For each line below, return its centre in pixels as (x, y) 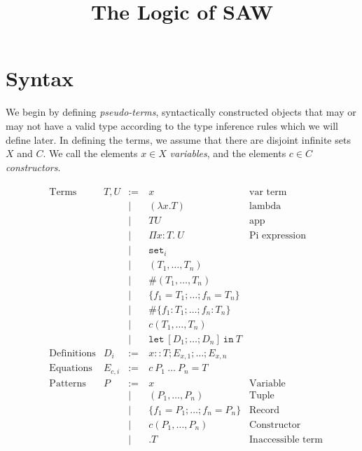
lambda (265, 207)
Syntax (40, 78)
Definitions (72, 353)
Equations (71, 369)
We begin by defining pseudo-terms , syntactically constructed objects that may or (181, 112)
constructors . (33, 167)
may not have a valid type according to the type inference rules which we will (172, 125)
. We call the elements (90, 153)
